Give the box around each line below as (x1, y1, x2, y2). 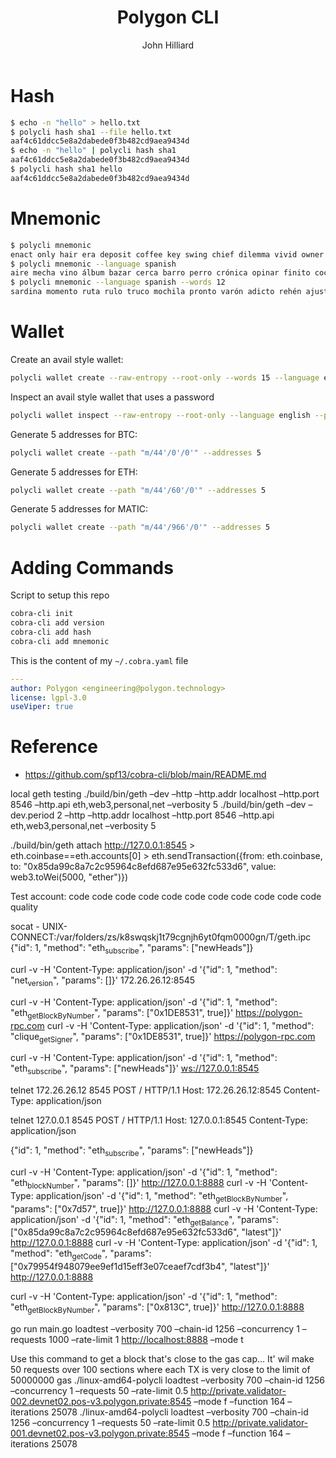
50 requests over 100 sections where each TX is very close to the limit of (10, 1363, 311, 1375)
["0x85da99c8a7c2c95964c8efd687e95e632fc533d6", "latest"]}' (10, 1226, 282, 1238)
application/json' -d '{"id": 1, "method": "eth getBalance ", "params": (10, 1213, 279, 1228)
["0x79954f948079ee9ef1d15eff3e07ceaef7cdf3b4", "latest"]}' (10, 1261, 270, 1273)
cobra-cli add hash (10, 627, 92, 637)
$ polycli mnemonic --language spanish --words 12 (10, 277, 226, 288)
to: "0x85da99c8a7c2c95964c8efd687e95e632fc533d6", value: (10, 861, 277, 873)
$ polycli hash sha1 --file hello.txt (10, 127, 172, 137)
